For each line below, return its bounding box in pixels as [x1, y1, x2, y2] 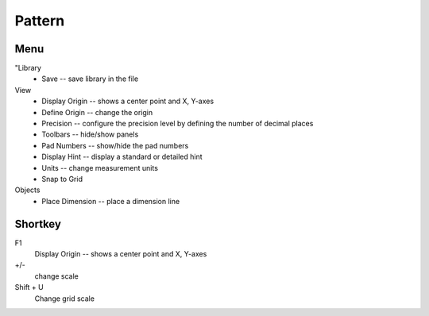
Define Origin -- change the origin [41, 107, 153, 117]
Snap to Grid [41, 174, 83, 183]
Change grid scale [34, 294, 95, 303]
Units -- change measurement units [41, 163, 159, 172]
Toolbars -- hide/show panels [41, 129, 139, 139]
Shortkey [14, 217, 61, 230]
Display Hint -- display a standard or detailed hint [41, 152, 203, 162]
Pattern [14, 12, 65, 29]
